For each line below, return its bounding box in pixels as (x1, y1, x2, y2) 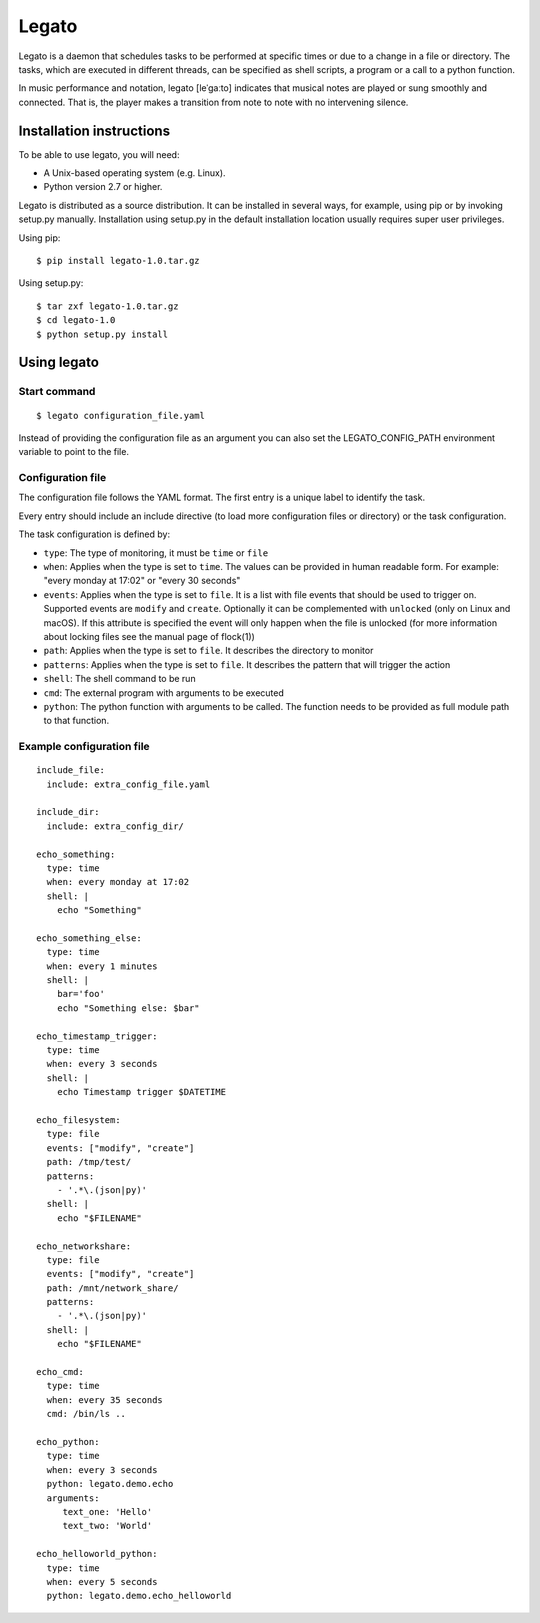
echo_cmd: (36, 1366, 84, 1378)
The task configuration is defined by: (18, 528, 170, 540)
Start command (18, 385, 96, 399)
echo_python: (36, 1436, 100, 1447)
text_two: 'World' (62, 1520, 153, 1532)
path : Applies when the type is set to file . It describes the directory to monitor (43, 645, 374, 657)
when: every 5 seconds (46, 1576, 158, 1587)
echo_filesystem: (36, 1115, 121, 1125)
